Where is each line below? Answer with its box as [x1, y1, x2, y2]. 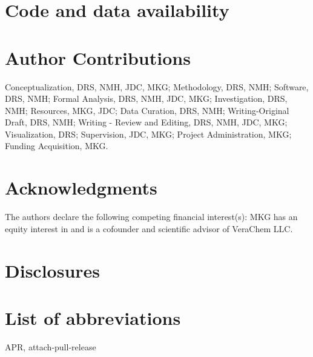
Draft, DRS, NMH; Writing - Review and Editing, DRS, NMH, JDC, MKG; [5, 116, 288, 128]
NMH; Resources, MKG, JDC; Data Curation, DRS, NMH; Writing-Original [5, 104, 289, 116]
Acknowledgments [5, 175, 157, 200]
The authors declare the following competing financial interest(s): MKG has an [5, 210, 298, 223]
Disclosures [5, 258, 100, 282]
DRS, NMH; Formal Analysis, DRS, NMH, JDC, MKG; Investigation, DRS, [5, 92, 288, 105]
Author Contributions [5, 45, 191, 70]
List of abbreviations [5, 305, 181, 330]
